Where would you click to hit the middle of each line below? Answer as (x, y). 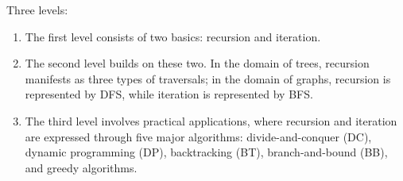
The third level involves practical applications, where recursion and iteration (211, 120)
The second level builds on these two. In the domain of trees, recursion (197, 63)
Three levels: (37, 10)
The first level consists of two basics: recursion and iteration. (173, 36)
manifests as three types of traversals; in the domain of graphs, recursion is (208, 78)
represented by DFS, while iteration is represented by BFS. (169, 94)
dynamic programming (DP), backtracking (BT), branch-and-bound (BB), (206, 152)
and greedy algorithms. (81, 167)
